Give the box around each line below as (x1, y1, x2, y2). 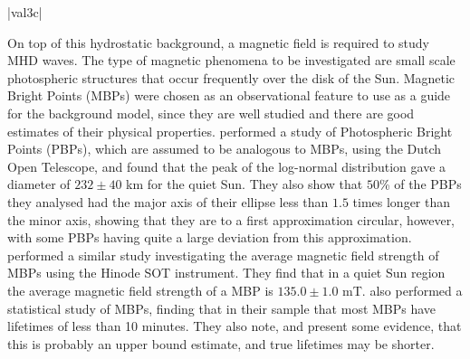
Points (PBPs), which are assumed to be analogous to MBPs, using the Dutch (7, 139, 442, 158)
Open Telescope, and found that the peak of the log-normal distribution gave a (7, 156, 446, 175)
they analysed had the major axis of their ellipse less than (7, 192, 329, 211)
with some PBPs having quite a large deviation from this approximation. (7, 228, 412, 247)
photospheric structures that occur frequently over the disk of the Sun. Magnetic (7, 68, 456, 87)
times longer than (352, 192, 451, 211)
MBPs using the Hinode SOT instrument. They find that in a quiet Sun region (7, 263, 446, 282)
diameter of (7, 175, 71, 194)
